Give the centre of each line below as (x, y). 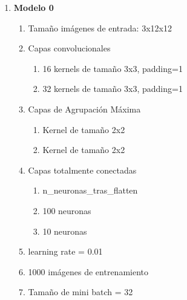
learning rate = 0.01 (65, 251)
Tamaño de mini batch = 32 (80, 292)
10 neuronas (65, 231)
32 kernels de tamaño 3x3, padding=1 (113, 89)
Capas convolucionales (69, 48)
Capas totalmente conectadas (82, 170)
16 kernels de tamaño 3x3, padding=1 (113, 68)
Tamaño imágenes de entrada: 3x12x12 (100, 28)
